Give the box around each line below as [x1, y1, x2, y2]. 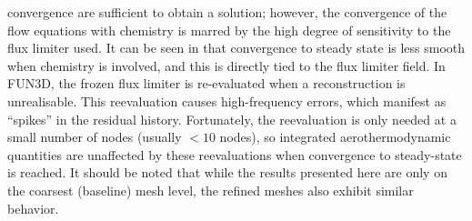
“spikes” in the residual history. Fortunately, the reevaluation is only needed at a [7, 109, 457, 128]
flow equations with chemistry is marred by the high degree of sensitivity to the [7, 20, 451, 39]
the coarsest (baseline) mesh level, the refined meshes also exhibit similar [7, 180, 414, 199]
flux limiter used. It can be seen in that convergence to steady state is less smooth [7, 38, 466, 57]
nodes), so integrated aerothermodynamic [219, 127, 451, 146]
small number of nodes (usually [7, 127, 182, 146]
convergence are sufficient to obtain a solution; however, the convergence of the [7, 3, 447, 21]
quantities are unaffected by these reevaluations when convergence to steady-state [7, 145, 462, 164]
